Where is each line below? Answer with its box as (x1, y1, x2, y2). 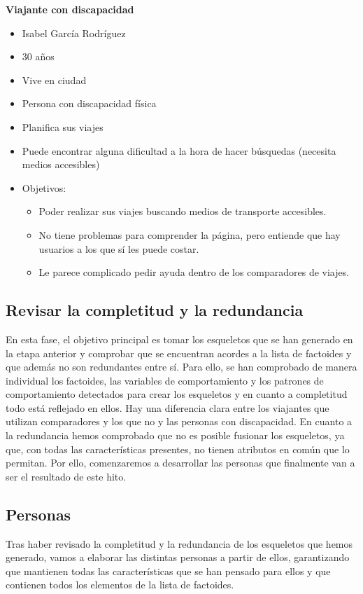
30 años (22, 49, 55, 64)
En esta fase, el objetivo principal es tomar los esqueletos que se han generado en (6, 331, 353, 346)
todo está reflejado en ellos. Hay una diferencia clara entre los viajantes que (6, 400, 329, 415)
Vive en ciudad (22, 72, 87, 87)
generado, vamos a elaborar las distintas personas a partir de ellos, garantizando (6, 550, 350, 565)
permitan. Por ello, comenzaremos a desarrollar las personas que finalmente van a (6, 455, 355, 470)
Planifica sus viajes (22, 119, 104, 134)
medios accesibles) (22, 157, 100, 172)
